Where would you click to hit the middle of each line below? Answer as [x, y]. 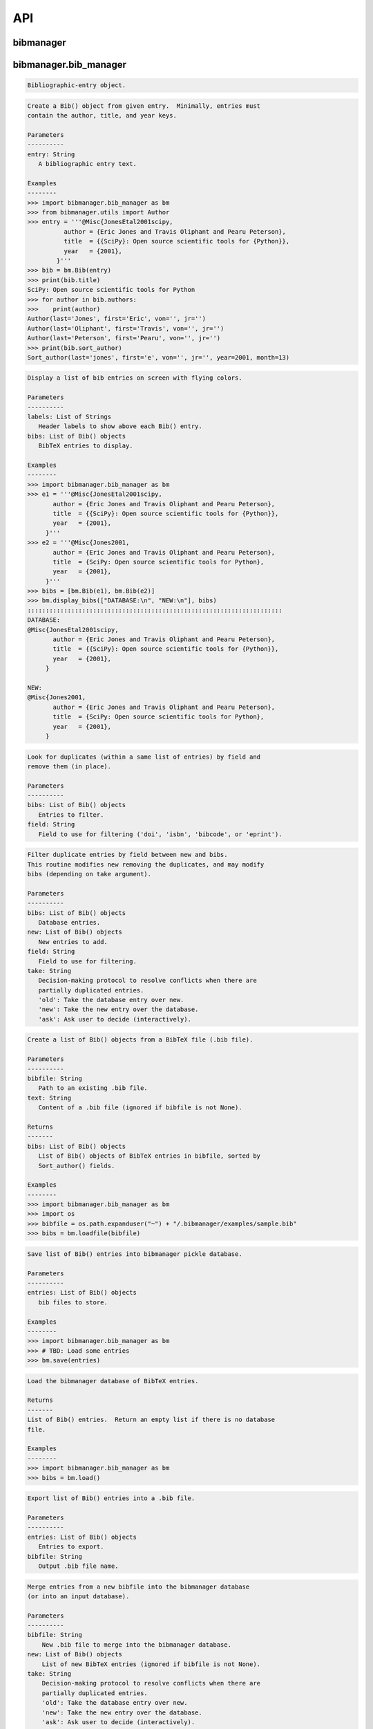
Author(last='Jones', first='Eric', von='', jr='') [117, 319]
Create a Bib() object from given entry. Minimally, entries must [144, 106]
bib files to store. [73, 1302]
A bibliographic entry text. [88, 164]
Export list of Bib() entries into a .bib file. [111, 1498]
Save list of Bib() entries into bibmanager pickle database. [135, 1254]
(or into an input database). [78, 1596]
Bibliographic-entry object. [77, 85]
